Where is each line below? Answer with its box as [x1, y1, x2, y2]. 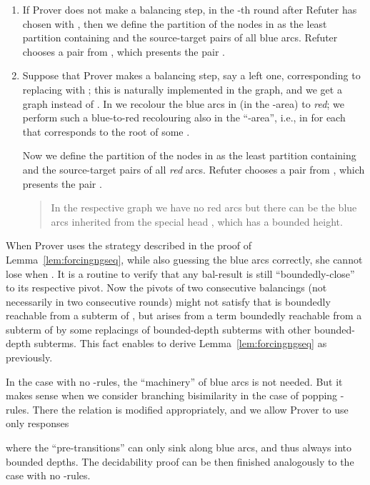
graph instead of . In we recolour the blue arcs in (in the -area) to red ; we [22, 96, 344, 111]
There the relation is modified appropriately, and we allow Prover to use [32, 401, 349, 416]
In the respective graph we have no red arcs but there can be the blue [51, 200, 357, 215]
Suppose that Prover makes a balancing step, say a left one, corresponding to [22, 68, 361, 83]
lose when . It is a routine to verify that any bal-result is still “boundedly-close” [6, 266, 355, 281]
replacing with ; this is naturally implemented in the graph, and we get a [22, 81, 342, 96]
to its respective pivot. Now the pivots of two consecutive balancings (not [6, 280, 327, 295]
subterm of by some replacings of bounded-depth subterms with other [6, 321, 311, 336]
